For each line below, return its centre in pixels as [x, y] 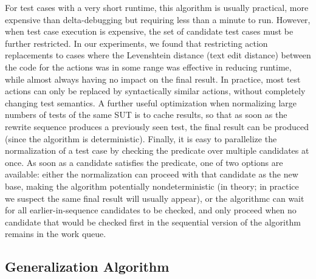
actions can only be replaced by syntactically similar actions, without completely [155, 91]
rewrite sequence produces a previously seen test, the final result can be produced [157, 126]
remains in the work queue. [56, 234]
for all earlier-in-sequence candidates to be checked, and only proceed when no [151, 210]
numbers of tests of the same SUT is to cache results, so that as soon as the [146, 115]
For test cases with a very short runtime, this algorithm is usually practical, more [157, 7]
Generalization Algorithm [87, 267]
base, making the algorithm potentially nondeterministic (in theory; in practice [152, 186]
